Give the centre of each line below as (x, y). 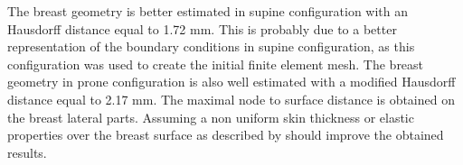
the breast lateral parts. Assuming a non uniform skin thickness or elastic (211, 117)
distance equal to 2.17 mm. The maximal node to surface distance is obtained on (231, 99)
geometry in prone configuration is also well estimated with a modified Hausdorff (231, 82)
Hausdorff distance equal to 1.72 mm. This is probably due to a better (202, 28)
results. (27, 152)
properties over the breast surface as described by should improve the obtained (226, 135)
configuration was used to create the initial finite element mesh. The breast (216, 64)
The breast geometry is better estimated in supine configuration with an (208, 11)
